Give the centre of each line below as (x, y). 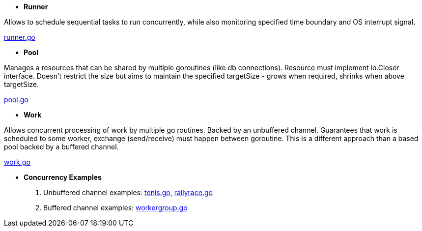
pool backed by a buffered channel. (61, 147)
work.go (17, 162)
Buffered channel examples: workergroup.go (115, 208)
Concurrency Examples (63, 177)
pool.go (16, 100)
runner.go (20, 37)
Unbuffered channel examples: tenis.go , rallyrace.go (128, 192)
